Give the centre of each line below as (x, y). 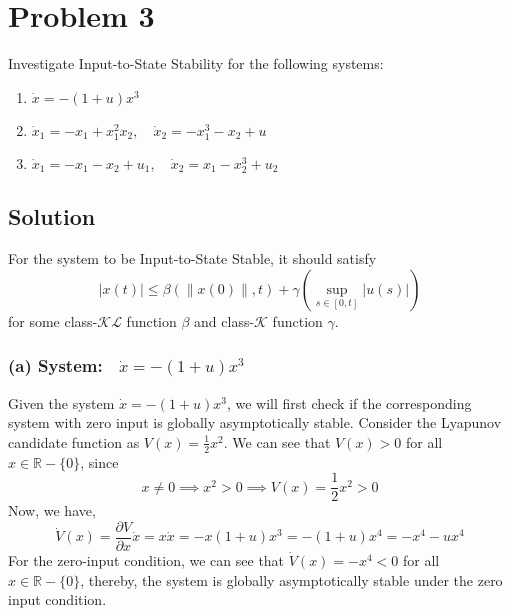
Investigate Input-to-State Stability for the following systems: (196, 63)
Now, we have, (52, 510)
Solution (52, 216)
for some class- (53, 320)
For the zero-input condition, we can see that (146, 559)
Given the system (61, 402)
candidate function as (74, 441)
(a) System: (55, 365)
